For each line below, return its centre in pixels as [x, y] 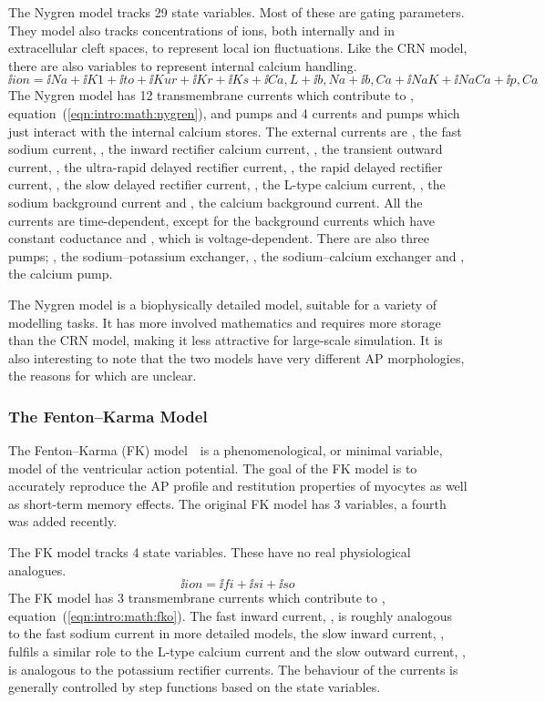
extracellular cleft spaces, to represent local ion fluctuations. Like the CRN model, [238, 48]
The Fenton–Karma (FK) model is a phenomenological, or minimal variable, [226, 450]
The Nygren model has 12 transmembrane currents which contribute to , [211, 95]
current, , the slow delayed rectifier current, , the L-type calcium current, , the [227, 184]
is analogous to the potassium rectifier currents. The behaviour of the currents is [233, 669]
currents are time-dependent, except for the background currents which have [221, 220]
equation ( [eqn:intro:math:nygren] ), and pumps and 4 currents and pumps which [234, 112]
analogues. [37, 570]
